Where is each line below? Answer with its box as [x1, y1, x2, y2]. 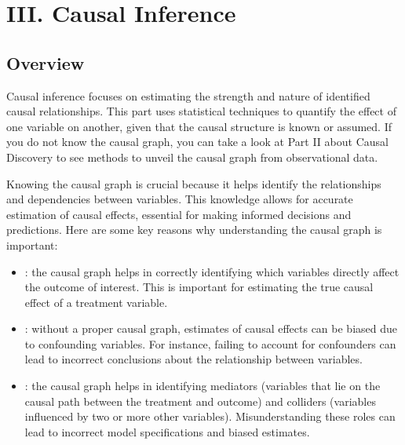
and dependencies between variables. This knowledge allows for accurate [6, 191, 353, 207]
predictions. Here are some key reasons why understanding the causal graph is [6, 221, 382, 238]
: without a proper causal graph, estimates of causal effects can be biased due [24, 320, 398, 337]
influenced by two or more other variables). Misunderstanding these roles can [24, 408, 396, 425]
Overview [6, 50, 85, 75]
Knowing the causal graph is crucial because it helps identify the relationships [6, 175, 381, 191]
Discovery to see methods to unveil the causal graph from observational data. [6, 148, 378, 165]
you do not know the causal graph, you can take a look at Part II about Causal [6, 133, 389, 150]
